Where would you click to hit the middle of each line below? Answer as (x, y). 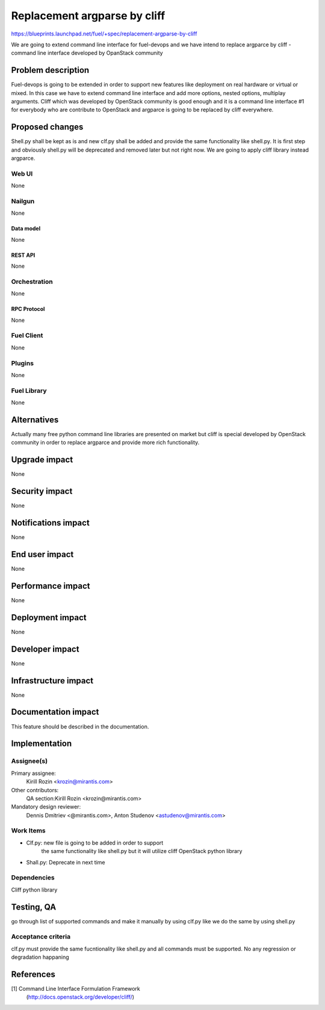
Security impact (42, 491)
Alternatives (35, 420)
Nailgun (23, 201)
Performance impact (51, 586)
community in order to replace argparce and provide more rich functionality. (105, 443)
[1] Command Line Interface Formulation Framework (76, 989)
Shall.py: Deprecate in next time (66, 862)
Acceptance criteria (41, 937)
